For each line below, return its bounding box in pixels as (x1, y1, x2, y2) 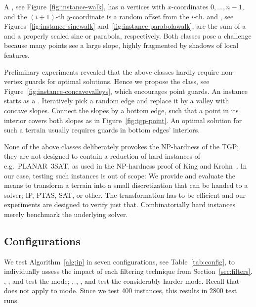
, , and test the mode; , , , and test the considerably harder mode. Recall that (4, 275, 240, 286)
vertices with (127, 1, 166, 11)
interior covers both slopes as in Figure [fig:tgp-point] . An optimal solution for (4, 115, 242, 125)
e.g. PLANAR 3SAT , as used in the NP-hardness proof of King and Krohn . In (4, 160, 247, 171)
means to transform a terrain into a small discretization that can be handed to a (4, 180, 248, 190)
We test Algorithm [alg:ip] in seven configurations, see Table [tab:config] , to (4, 256, 235, 266)
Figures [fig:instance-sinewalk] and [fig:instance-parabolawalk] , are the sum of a (4, 21, 246, 31)
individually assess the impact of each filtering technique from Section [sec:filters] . (4, 266, 253, 276)
